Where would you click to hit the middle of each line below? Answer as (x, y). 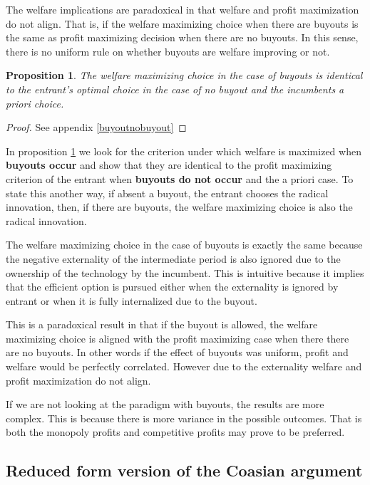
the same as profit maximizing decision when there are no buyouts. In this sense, (182, 37)
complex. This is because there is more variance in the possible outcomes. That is (184, 418)
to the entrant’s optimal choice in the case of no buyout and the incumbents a (175, 89)
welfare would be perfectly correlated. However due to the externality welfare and (184, 366)
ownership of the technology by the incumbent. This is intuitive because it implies (185, 272)
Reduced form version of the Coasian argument (184, 470)
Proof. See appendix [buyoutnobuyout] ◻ (96, 127)
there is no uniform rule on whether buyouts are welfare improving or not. (168, 51)
